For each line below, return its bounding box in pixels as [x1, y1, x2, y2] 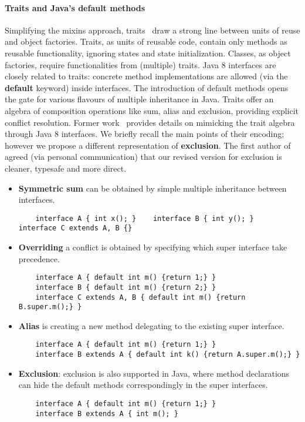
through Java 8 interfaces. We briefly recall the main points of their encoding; [5, 128, 284, 140]
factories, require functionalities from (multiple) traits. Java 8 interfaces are [5, 58, 276, 71]
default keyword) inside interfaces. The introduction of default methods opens [5, 81, 289, 93]
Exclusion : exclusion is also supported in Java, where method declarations [18, 367, 290, 379]
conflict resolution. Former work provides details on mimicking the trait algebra [5, 116, 295, 128]
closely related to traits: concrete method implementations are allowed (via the [5, 70, 288, 82]
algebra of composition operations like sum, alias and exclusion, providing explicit [5, 104, 299, 116]
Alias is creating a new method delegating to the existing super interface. [18, 319, 284, 331]
